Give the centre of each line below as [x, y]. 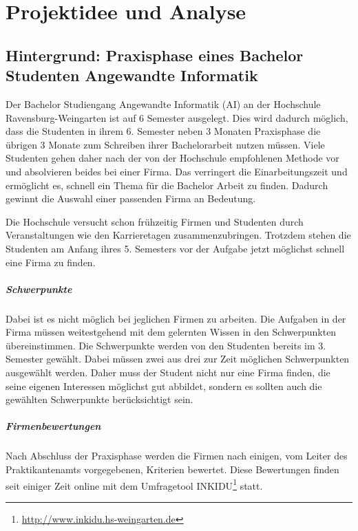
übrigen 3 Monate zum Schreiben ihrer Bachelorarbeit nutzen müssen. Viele [165, 144]
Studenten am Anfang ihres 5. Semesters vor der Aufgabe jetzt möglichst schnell [175, 248]
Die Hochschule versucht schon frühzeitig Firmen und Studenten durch [155, 221]
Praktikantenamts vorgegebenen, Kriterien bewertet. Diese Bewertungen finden [172, 469]
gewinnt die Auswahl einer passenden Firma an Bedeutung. [131, 198]
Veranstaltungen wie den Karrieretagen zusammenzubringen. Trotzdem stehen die [178, 235]
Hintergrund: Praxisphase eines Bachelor [155, 55]
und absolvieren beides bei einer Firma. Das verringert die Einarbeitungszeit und [177, 171]
